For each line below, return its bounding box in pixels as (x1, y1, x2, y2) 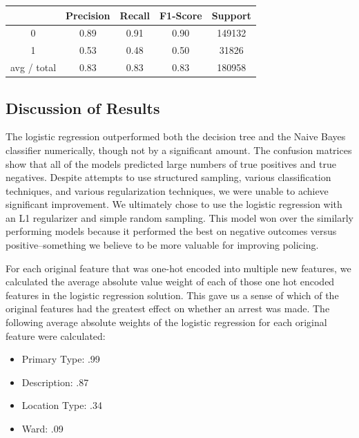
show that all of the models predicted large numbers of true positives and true (6, 156, 336, 171)
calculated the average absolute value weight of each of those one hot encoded (6, 274, 335, 289)
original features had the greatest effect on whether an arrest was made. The (6, 301, 330, 316)
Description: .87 (21, 374, 89, 389)
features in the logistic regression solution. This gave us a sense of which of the (6, 287, 339, 302)
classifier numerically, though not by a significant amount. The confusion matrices (6, 142, 352, 157)
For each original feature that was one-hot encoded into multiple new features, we (6, 260, 351, 275)
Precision (66, 8, 110, 22)
